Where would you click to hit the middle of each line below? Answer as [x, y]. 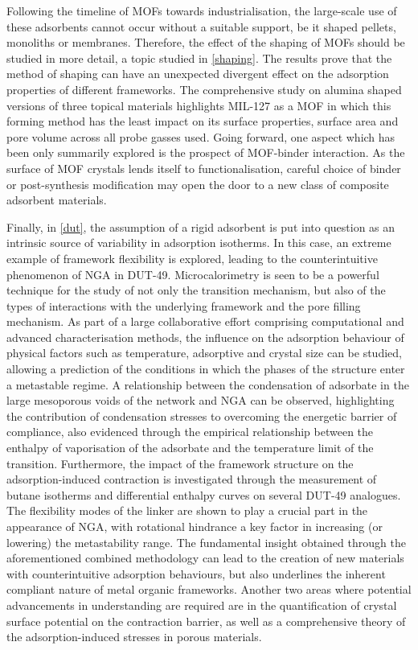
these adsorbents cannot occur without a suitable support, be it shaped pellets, [201, 26]
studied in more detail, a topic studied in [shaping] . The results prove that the [199, 58]
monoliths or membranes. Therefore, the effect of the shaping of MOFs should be [206, 42]
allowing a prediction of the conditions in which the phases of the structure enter [206, 369]
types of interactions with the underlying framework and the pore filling [184, 305]
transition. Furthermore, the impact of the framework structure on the [180, 463]
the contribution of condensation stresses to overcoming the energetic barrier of [202, 416]
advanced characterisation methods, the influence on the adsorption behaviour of [205, 337]
